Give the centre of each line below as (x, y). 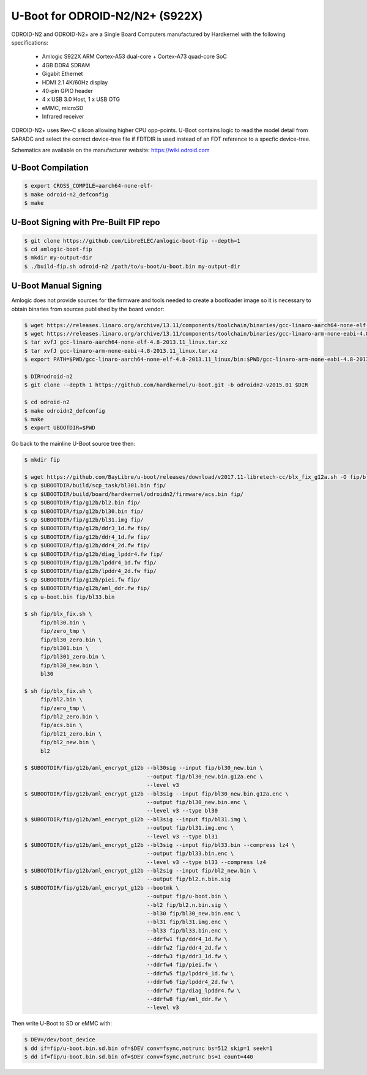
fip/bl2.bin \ (61, 700)
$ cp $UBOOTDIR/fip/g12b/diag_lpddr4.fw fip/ (94, 554)
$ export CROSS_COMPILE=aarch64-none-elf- (89, 186)
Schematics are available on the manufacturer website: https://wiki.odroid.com (111, 150)
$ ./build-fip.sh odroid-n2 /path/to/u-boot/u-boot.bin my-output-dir (132, 266)
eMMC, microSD (63, 108)
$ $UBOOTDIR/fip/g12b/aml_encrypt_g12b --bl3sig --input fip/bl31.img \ (135, 819)
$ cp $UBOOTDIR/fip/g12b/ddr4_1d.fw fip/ (87, 537)
